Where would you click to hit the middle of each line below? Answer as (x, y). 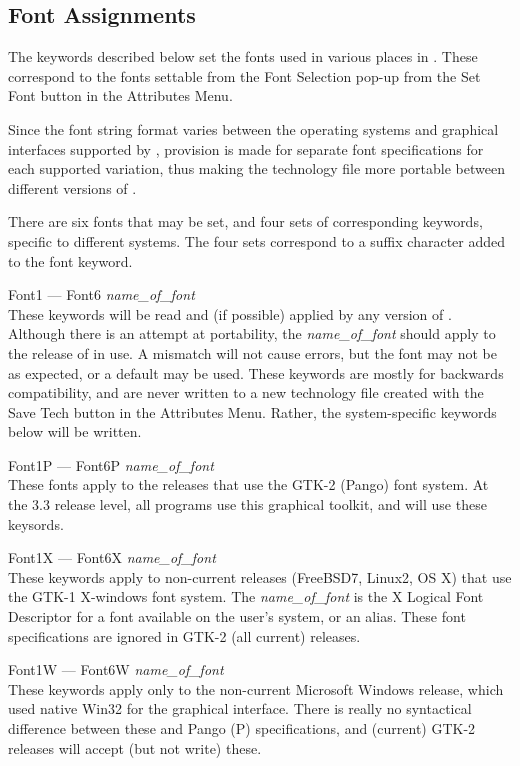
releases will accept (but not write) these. (135, 747)
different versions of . (72, 187)
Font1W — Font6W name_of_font (116, 669)
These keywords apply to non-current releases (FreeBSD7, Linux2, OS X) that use (260, 576)
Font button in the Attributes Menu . (120, 95)
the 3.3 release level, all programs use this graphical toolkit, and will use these (247, 504)
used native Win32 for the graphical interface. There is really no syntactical (240, 708)
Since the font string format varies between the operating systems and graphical (253, 128)
